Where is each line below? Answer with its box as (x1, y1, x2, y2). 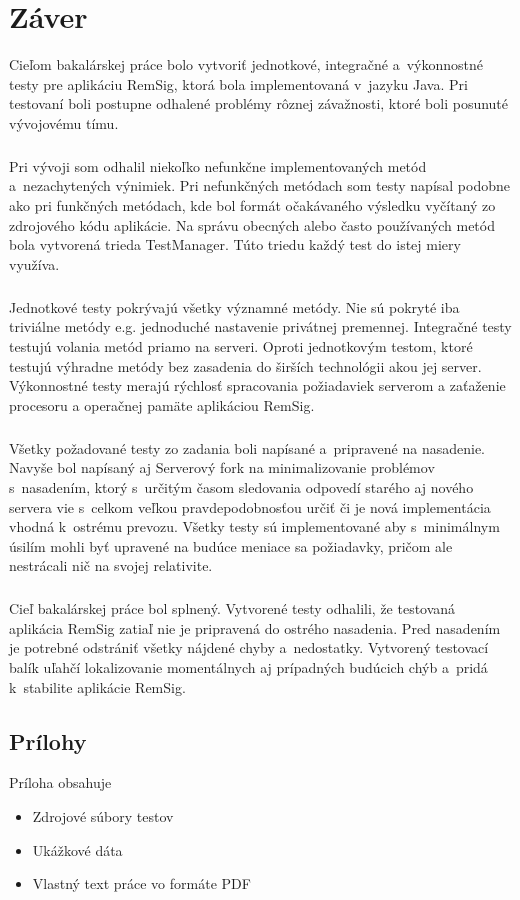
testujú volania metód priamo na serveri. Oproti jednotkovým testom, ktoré (9, 336, 473, 356)
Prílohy (9, 725, 87, 756)
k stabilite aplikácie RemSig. (9, 676, 186, 697)
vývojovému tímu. (9, 112, 119, 133)
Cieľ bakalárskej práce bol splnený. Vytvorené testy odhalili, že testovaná (9, 598, 456, 619)
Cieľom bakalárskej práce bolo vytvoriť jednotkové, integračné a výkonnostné (9, 54, 483, 75)
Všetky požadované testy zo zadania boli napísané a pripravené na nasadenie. (9, 437, 485, 458)
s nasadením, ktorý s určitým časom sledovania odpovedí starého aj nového (9, 476, 474, 497)
